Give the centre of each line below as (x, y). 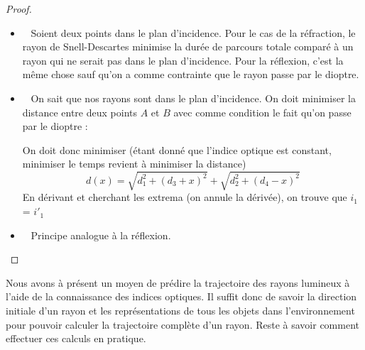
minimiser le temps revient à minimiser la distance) (134, 164)
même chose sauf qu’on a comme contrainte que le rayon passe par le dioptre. (191, 74)
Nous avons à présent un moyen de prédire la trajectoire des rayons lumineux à (178, 282)
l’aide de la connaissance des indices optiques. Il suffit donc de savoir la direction (181, 296)
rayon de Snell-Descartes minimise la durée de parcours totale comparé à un (188, 47)
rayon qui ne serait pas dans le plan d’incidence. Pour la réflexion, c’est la (183, 60)
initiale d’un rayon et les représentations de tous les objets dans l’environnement (180, 311)
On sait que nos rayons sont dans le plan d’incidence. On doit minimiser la (193, 98)
